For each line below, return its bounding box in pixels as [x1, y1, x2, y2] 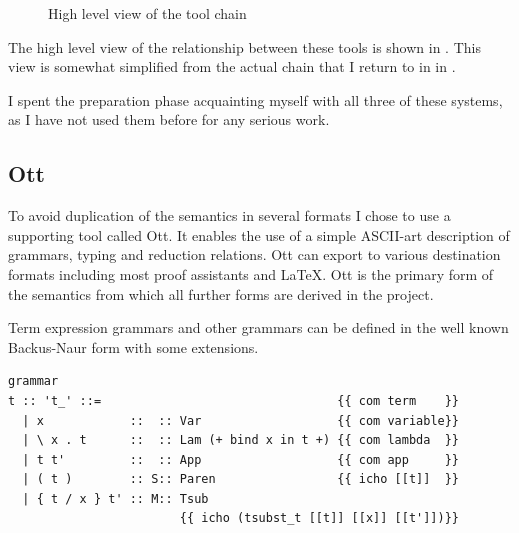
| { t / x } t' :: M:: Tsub [22, 491, 209, 506]
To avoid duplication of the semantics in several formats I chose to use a [8, 205, 451, 226]
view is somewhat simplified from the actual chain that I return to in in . [8, 56, 456, 77]
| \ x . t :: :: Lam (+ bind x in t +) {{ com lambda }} [22, 433, 460, 448]
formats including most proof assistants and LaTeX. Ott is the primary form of [8, 263, 494, 284]
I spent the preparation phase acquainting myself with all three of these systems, [8, 89, 503, 110]
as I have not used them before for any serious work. [8, 109, 330, 130]
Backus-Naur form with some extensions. [8, 336, 259, 357]
